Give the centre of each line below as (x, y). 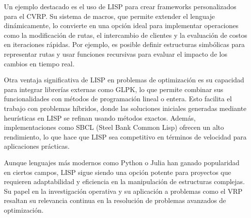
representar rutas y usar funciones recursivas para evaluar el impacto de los (116, 54)
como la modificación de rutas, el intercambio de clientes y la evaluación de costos (125, 35)
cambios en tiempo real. (39, 63)
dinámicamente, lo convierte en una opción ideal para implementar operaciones (121, 25)
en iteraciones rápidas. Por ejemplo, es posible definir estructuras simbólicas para (124, 44)
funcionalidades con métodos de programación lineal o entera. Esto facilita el (118, 99)
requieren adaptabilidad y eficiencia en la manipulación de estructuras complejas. (125, 181)
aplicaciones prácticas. (37, 146)
